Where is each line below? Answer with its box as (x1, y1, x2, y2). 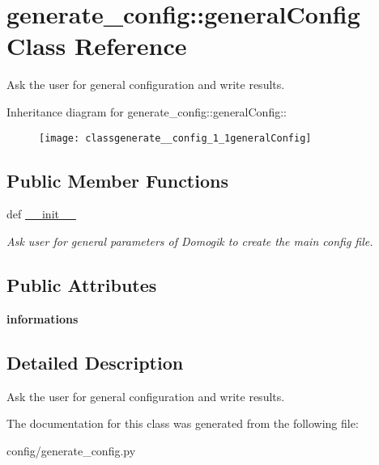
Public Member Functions (6, 167, 228, 192)
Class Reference (6, 29, 187, 62)
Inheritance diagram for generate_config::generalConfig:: (6, 103, 287, 120)
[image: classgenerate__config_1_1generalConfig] (39, 132, 312, 144)
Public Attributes (6, 272, 157, 297)
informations (6, 310, 79, 327)
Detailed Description (6, 349, 184, 374)
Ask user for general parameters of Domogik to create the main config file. (6, 232, 373, 249)
